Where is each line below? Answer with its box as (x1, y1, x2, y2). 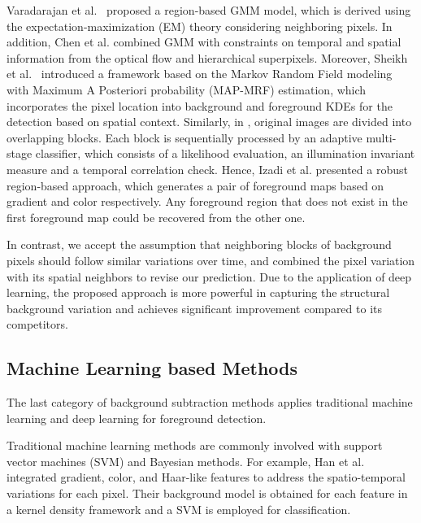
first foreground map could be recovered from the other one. (7, 208, 306, 225)
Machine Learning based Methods (7, 355, 298, 381)
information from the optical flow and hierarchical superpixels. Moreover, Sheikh (7, 49, 408, 66)
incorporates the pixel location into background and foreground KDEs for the (7, 97, 393, 114)
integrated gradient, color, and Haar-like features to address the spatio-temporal (7, 469, 406, 486)
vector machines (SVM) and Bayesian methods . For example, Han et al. (7, 452, 365, 469)
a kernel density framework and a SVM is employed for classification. (7, 500, 351, 517)
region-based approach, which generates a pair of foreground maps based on (7, 177, 384, 194)
